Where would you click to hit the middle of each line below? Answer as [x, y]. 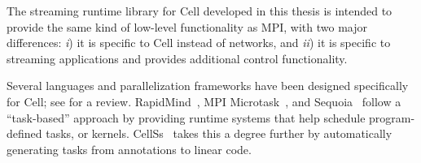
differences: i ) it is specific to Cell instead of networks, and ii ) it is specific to [199, 43]
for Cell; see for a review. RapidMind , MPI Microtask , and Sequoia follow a [204, 101]
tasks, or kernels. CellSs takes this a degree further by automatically [219, 133]
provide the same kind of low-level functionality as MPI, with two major [187, 26]
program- [392, 117]
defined [24, 133]
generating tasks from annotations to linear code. [129, 149]
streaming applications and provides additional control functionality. [177, 58]
